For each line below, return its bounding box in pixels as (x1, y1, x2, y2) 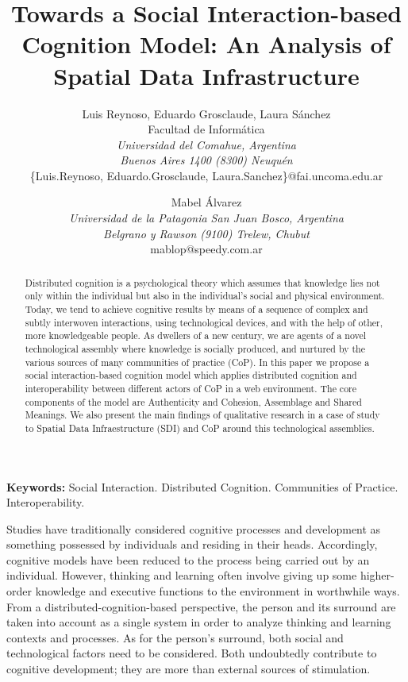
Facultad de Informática (148, 121, 265, 137)
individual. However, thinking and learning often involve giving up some (6, 567, 357, 584)
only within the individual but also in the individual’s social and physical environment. (25, 289, 385, 302)
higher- (360, 567, 395, 584)
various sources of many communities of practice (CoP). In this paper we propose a (25, 355, 370, 368)
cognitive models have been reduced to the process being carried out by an (6, 551, 370, 568)
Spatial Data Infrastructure (53, 59, 360, 91)
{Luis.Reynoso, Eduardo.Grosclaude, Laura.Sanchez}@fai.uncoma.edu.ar (29, 167, 383, 183)
